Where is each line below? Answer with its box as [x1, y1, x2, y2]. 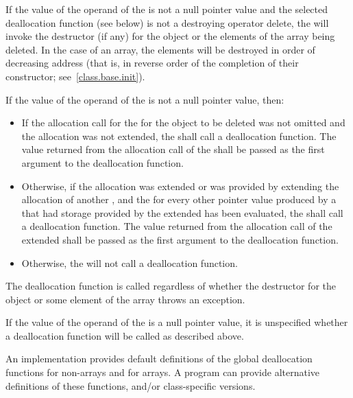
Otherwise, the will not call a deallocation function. [21, 255, 238, 270]
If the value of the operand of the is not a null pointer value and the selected [5, 2, 328, 16]
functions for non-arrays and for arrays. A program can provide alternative [5, 365, 320, 379]
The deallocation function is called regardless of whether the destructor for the [5, 279, 336, 293]
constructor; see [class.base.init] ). [5, 69, 145, 83]
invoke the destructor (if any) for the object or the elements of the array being [5, 29, 335, 43]
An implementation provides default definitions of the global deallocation [5, 351, 313, 366]
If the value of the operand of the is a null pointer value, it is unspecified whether [5, 315, 348, 329]
